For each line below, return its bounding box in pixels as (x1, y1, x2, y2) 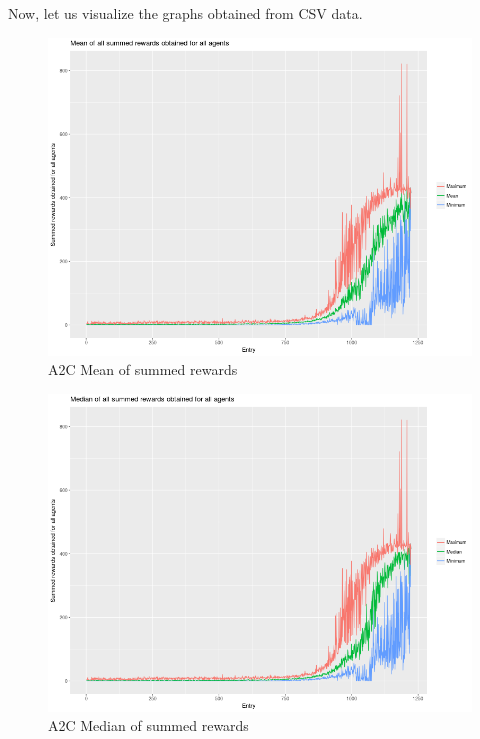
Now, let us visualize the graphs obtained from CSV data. (8, 3, 363, 23)
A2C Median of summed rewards (48, 715, 249, 736)
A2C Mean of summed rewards (48, 359, 238, 380)
